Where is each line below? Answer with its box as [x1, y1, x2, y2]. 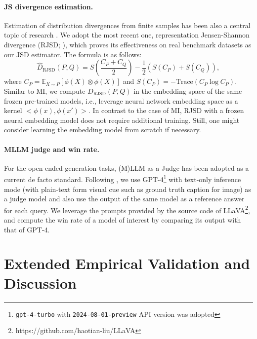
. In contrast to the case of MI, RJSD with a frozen [88, 105, 244, 115]
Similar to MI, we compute [4, 85, 86, 96]
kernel [4, 105, 22, 115]
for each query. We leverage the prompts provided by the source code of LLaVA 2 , [4, 203, 250, 215]
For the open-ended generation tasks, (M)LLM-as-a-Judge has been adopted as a [4, 162, 249, 173]
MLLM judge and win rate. [4, 144, 99, 154]
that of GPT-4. [4, 224, 50, 234]
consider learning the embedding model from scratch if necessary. [4, 124, 201, 135]
